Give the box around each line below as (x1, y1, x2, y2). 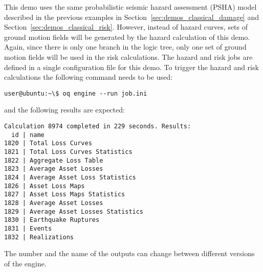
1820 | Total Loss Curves (4, 140, 92, 147)
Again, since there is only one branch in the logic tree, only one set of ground (4, 41, 247, 52)
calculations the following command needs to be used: (4, 72, 172, 82)
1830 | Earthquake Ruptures (4, 216, 100, 224)
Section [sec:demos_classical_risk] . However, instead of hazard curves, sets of (4, 21, 248, 32)
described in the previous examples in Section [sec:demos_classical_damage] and (4, 11, 259, 22)
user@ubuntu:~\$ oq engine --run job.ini (4, 89, 147, 97)
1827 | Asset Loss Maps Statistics (4, 191, 125, 198)
